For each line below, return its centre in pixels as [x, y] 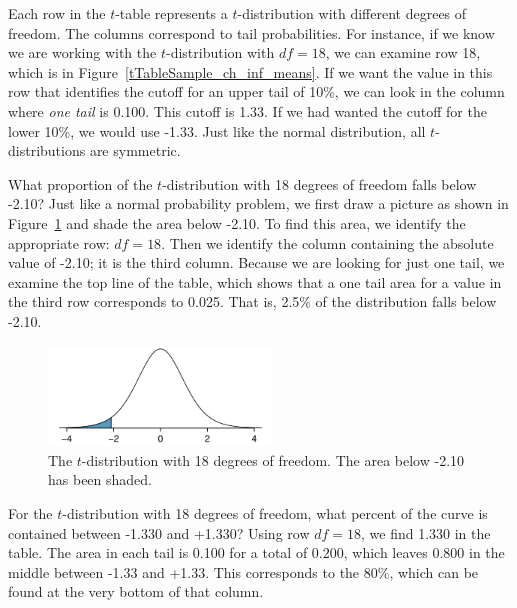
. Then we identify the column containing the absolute [327, 242]
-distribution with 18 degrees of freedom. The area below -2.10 [273, 459]
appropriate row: [59, 242]
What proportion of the [80, 183]
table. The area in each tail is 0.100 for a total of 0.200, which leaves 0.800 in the [256, 552]
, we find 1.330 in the [425, 532]
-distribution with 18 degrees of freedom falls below [319, 183]
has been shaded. [100, 479]
